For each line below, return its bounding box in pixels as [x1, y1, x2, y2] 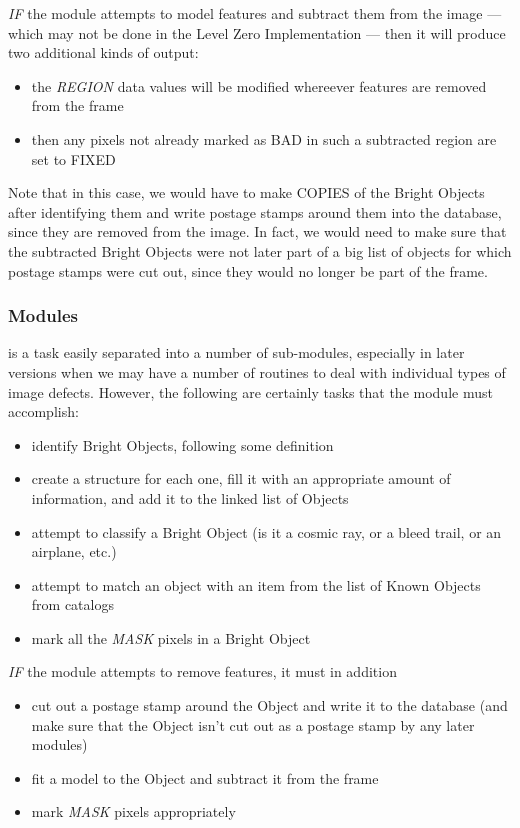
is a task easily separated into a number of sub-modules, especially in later [8, 342, 465, 363]
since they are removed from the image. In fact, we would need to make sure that [8, 221, 507, 242]
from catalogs [31, 594, 114, 615]
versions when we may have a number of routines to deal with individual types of [8, 361, 506, 382]
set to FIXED [31, 148, 116, 169]
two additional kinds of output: [8, 42, 199, 63]
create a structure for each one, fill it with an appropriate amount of [31, 468, 451, 489]
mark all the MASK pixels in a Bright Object [31, 627, 311, 648]
